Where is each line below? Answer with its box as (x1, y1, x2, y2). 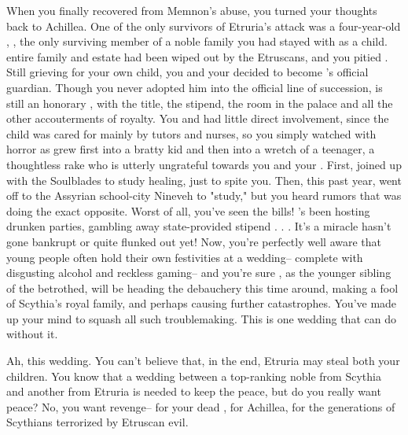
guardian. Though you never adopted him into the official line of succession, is (6, 79, 383, 95)
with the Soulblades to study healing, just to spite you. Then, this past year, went (6, 171, 402, 188)
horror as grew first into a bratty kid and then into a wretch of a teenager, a (6, 141, 375, 157)
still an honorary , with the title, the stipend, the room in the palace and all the (6, 94, 393, 111)
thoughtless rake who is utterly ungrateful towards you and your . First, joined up (6, 156, 402, 172)
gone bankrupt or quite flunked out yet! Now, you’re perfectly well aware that (6, 233, 381, 249)
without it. (6, 326, 58, 342)
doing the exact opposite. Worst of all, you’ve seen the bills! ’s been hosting (6, 202, 370, 219)
